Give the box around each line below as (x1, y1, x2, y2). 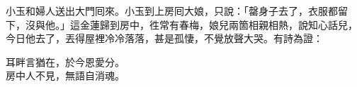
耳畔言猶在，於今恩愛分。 (6, 54, 125, 69)
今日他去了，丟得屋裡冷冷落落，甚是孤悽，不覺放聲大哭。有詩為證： (6, 31, 323, 46)
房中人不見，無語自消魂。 (6, 68, 125, 83)
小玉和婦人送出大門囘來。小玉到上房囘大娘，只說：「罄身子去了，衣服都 (6, 4, 338, 18)
